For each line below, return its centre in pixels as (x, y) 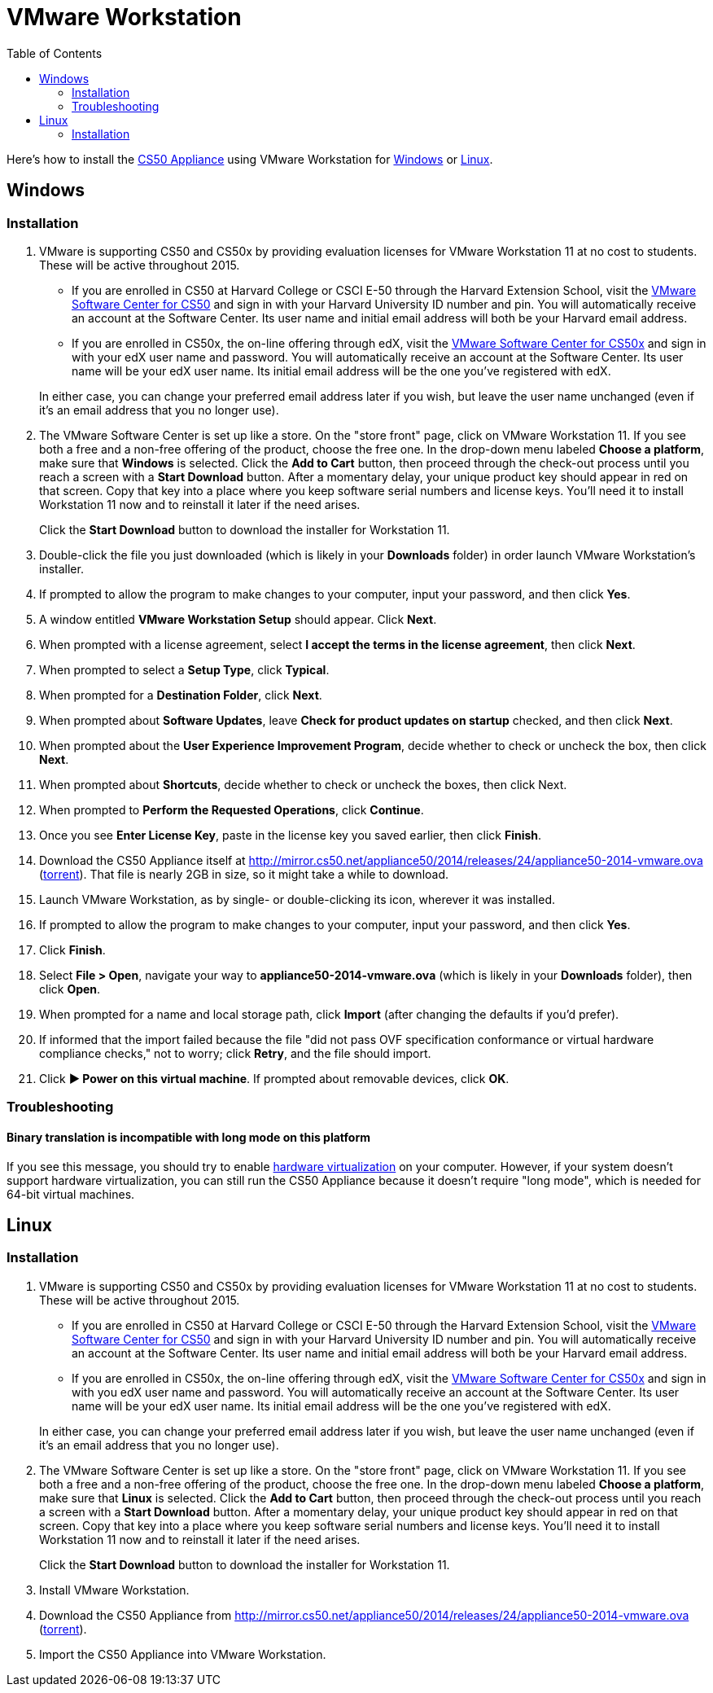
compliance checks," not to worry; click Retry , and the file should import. (235, 1053)
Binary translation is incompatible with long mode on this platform (188, 1137)
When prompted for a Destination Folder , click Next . (181, 695)
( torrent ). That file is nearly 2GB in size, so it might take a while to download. (244, 874)
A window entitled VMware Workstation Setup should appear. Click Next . (238, 619)
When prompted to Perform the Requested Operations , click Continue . (232, 809)
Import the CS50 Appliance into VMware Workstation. (183, 1654)
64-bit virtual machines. (71, 1194)
